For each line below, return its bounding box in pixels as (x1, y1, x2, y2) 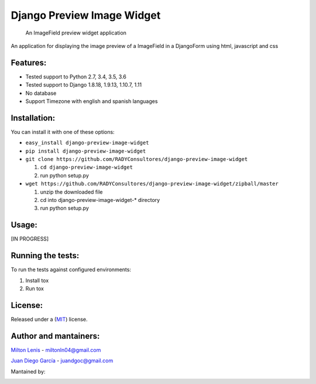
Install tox (25, 277, 49, 284)
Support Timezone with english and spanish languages (25, 98, 158, 105)
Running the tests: (11, 251, 80, 260)
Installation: (11, 113, 56, 123)
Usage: (11, 220, 38, 230)
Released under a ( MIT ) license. (11, 316, 88, 323)
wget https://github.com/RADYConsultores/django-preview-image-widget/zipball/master (25, 180, 279, 187)
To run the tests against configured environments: (11, 266, 132, 273)
